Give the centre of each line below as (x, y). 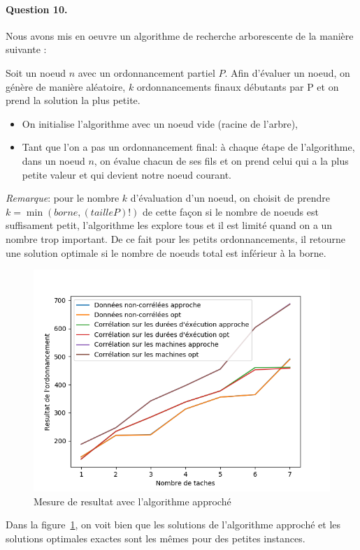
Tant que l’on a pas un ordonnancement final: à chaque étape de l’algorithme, (188, 147)
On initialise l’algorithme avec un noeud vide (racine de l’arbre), (160, 123)
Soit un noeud (36, 72)
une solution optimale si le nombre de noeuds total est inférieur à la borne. (166, 252)
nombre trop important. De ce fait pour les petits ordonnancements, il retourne (176, 238)
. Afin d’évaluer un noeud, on (287, 72)
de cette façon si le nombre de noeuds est (231, 211)
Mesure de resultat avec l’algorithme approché (132, 501)
